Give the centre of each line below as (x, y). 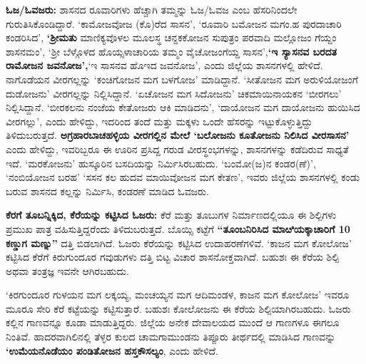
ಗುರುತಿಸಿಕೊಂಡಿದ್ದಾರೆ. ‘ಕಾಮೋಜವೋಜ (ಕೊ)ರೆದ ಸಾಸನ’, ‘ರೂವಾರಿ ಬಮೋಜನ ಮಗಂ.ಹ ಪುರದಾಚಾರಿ (174, 23)
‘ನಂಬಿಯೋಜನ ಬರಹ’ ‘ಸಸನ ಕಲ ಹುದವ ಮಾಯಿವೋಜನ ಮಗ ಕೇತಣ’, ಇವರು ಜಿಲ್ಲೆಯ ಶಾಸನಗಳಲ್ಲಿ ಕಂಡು (183, 177)
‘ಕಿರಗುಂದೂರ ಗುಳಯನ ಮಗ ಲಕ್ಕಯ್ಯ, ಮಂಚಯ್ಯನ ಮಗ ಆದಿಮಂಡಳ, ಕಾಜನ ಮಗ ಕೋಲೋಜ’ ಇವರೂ (178, 295)
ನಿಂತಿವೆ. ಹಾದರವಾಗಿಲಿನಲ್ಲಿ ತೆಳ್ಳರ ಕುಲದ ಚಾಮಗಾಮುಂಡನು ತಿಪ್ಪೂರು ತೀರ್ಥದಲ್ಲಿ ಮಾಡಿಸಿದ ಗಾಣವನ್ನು (171, 337)
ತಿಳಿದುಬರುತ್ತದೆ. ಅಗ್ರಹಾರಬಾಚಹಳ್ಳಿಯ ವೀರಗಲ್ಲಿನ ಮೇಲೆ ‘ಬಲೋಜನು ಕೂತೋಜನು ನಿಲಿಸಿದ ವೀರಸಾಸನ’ (178, 135)
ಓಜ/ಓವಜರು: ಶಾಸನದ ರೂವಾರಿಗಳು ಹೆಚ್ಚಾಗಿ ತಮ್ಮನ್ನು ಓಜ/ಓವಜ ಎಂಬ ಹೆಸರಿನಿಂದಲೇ (152, 9)
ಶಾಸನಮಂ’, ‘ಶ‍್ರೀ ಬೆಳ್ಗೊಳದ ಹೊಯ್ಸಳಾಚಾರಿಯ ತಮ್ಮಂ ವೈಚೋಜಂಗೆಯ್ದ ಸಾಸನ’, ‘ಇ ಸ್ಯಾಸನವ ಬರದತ (171, 51)
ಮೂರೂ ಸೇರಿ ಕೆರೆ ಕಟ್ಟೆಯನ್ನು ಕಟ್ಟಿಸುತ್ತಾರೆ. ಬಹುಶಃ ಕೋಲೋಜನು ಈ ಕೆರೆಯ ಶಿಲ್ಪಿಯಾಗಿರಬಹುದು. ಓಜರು (178, 308)
